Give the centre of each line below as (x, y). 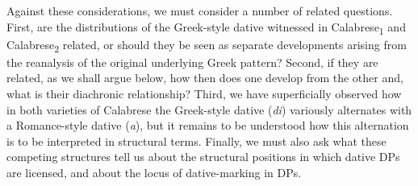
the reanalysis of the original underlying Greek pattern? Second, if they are (192, 62)
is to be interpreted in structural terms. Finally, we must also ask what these (196, 141)
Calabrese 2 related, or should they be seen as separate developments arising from (207, 45)
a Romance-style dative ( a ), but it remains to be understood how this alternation (208, 125)
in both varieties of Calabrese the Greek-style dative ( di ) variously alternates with (209, 109)
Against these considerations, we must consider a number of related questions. (200, 10)
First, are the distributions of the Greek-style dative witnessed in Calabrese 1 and (206, 27)
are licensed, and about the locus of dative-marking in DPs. (154, 172)
